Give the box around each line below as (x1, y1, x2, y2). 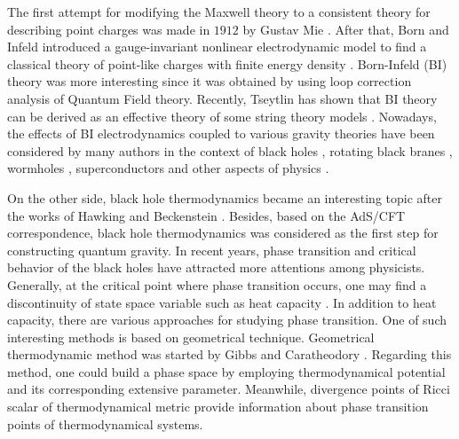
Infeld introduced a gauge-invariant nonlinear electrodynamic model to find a (7, 37, 427, 56)
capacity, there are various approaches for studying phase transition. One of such (7, 310, 447, 329)
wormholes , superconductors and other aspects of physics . (7, 159, 329, 177)
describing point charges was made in (7, 20, 210, 38)
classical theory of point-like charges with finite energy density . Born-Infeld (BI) (7, 54, 447, 73)
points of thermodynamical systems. (7, 414, 203, 433)
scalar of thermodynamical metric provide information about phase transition (7, 397, 429, 416)
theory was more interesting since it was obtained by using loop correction (7, 72, 412, 90)
